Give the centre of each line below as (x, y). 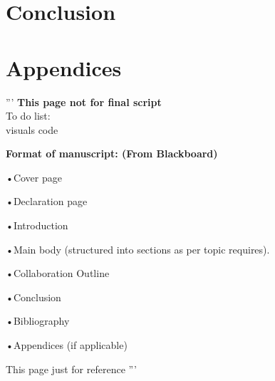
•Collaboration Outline (58, 273)
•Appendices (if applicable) (67, 345)
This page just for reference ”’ (71, 369)
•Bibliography (38, 321)
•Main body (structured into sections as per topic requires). (138, 249)
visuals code (32, 129)
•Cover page (34, 177)
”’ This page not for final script (84, 101)
